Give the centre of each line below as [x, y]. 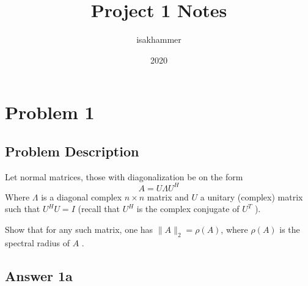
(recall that [99, 209]
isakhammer [159, 39]
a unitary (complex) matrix [251, 196]
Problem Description [72, 151]
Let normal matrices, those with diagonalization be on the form [124, 176]
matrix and [168, 196]
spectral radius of [38, 242]
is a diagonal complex [82, 196]
